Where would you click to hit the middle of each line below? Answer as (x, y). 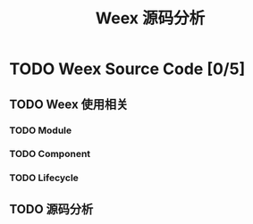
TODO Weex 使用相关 (69, 104)
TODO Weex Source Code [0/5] (127, 69)
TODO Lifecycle (44, 178)
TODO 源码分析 (51, 209)
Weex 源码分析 (150, 18)
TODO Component (50, 154)
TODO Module (41, 130)
